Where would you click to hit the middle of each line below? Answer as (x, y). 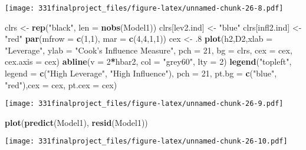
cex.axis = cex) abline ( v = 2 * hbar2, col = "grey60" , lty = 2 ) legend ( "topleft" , (148, 61)
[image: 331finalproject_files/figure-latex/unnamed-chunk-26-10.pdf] (146, 141)
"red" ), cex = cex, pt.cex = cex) (61, 84)
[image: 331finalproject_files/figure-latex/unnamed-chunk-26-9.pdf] (144, 104)
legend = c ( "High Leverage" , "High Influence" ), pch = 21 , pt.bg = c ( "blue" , (141, 73)
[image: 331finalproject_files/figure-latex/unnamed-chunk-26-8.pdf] (144, 8)
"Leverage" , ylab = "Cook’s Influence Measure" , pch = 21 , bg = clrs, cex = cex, (149, 50)
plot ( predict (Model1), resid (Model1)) (76, 122)
